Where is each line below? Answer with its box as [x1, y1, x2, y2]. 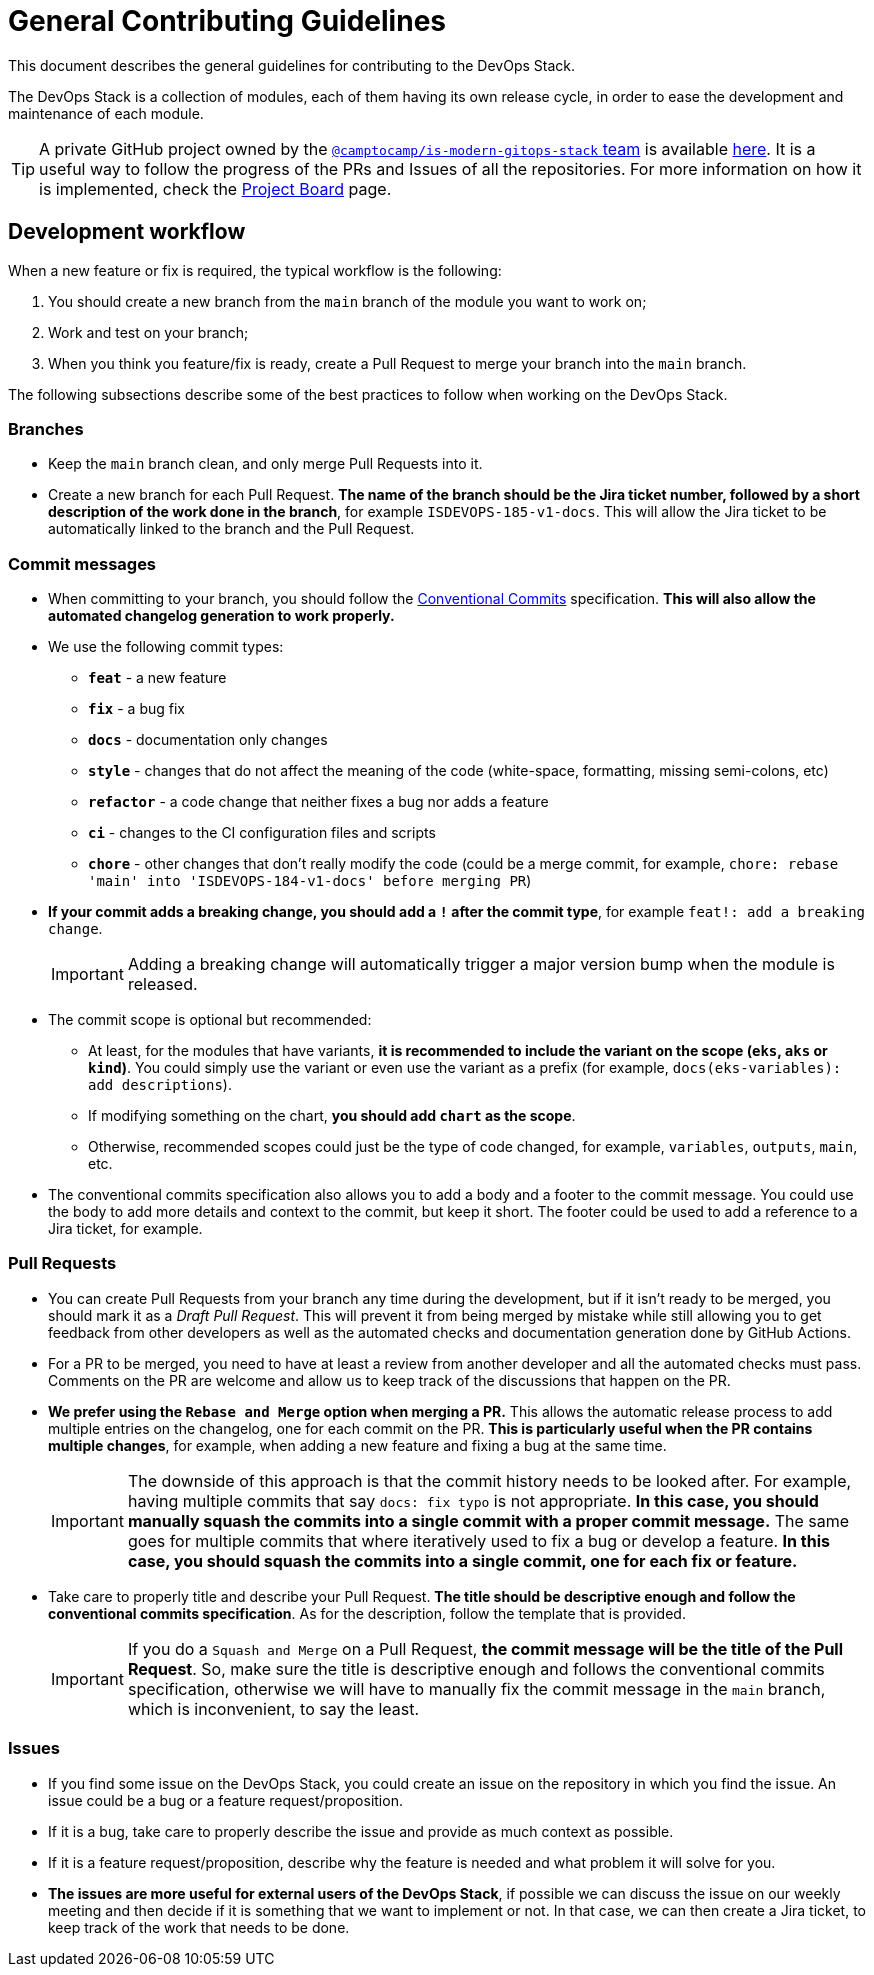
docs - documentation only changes [88, 731, 328, 749]
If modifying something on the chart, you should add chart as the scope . [88, 1107, 576, 1125]
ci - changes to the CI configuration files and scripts [88, 824, 436, 842]
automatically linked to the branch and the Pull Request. [48, 520, 415, 538]
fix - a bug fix [88, 700, 185, 718]
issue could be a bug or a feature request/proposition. [48, 1791, 403, 1809]
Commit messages [8, 553, 157, 574]
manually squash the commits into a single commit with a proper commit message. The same [127, 1510, 850, 1531]
